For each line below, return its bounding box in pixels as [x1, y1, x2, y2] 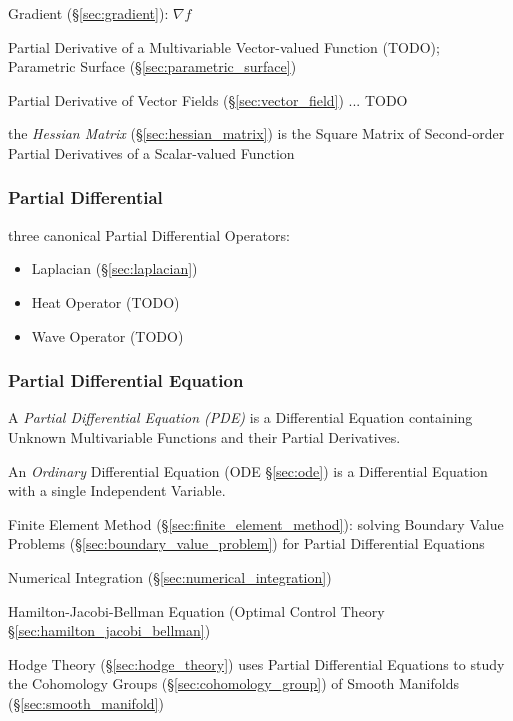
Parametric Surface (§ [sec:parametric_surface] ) [8, 56, 297, 77]
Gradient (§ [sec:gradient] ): [8, 3, 169, 23]
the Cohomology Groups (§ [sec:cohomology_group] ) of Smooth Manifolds [8, 673, 459, 694]
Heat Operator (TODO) [31, 291, 180, 312]
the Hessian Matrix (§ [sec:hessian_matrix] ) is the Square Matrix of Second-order [8, 123, 505, 144]
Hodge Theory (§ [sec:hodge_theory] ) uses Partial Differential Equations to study [8, 653, 505, 674]
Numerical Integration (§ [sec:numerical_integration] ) [8, 566, 332, 587]
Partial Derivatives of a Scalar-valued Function [8, 142, 295, 163]
